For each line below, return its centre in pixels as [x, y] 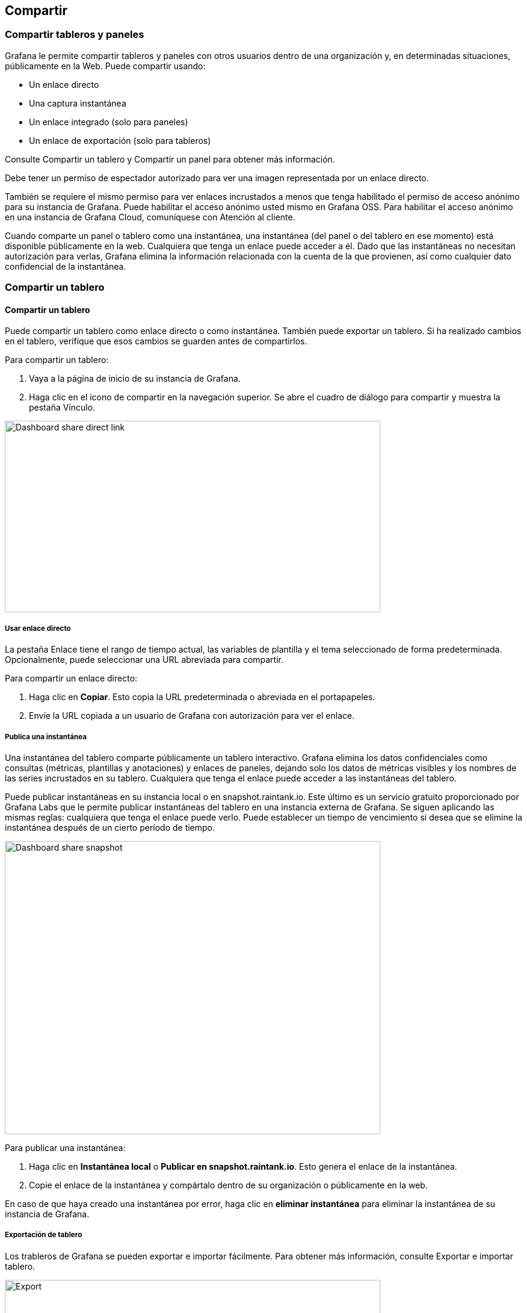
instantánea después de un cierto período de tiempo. [110, 827]
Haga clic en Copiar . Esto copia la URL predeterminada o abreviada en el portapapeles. [202, 697]
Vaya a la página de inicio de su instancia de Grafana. [135, 379]
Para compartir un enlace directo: [71, 678]
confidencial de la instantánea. [66, 266]
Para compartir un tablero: [57, 360]
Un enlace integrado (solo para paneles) [109, 122]
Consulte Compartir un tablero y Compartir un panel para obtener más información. [170, 159]
